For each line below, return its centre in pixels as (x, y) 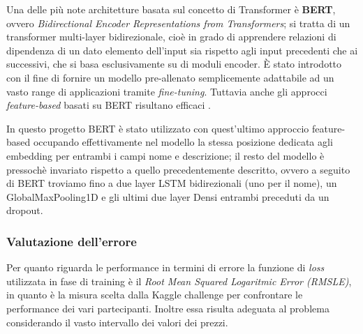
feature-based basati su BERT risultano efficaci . (109, 105)
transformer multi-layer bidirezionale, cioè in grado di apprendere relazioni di (171, 37)
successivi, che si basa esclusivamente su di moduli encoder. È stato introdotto (174, 64)
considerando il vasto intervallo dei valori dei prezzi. (117, 322)
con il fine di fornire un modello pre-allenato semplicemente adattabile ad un (170, 77)
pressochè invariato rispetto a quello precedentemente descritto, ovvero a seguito (178, 169)
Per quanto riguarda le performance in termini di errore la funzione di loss (165, 267)
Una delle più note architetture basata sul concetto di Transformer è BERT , (171, 9)
